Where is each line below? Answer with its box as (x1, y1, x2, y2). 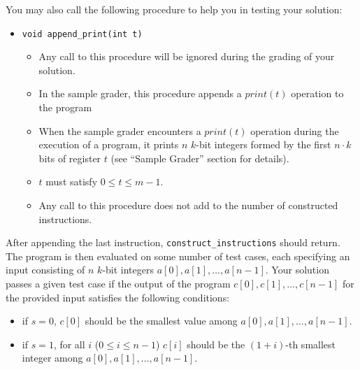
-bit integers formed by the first (196, 137, 331, 152)
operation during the (250, 123, 339, 138)
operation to (291, 86, 344, 101)
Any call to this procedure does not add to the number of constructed (38, 198, 338, 212)
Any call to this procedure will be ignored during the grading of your (38, 49, 335, 64)
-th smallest (285, 336, 336, 351)
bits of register (38, 150, 101, 165)
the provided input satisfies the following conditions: (6, 290, 230, 304)
